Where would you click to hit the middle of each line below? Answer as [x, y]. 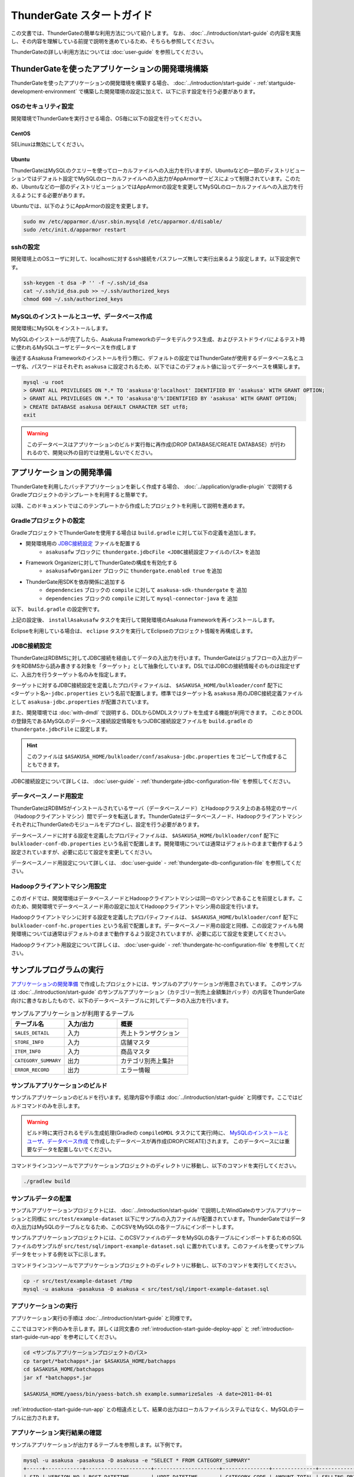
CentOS [21, 134]
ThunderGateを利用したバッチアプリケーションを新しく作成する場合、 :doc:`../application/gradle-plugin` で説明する [152, 486]
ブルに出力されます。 [37, 1417]
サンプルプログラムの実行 [57, 970]
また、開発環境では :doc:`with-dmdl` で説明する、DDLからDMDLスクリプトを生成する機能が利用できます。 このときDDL [157, 713]
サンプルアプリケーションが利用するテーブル [73, 1014]
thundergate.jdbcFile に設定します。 [61, 729]
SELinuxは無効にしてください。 [49, 144]
